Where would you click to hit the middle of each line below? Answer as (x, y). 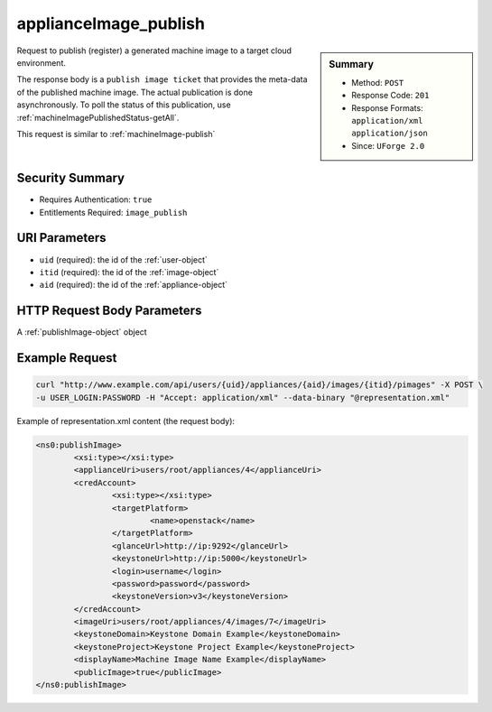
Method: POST (378, 82)
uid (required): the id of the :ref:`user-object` (123, 259)
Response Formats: (387, 107)
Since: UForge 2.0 (388, 145)
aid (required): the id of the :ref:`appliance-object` (134, 285)
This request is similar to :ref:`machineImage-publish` (116, 134)
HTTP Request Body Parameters (109, 311)
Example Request (67, 358)
